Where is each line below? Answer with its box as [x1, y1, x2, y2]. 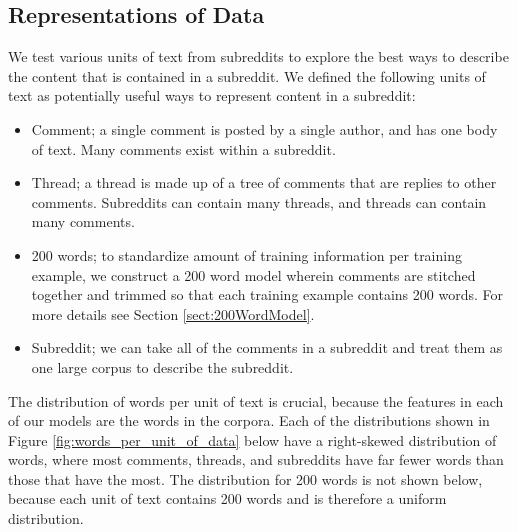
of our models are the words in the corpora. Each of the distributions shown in [8, 410, 490, 431]
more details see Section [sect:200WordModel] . [31, 303, 315, 324]
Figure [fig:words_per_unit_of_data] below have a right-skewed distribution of [8, 429, 497, 450]
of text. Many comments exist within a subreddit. [31, 138, 336, 159]
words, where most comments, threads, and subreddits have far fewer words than [8, 449, 504, 470]
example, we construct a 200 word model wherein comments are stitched [31, 264, 476, 285]
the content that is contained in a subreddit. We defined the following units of [8, 65, 486, 86]
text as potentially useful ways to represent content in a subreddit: [8, 85, 416, 106]
